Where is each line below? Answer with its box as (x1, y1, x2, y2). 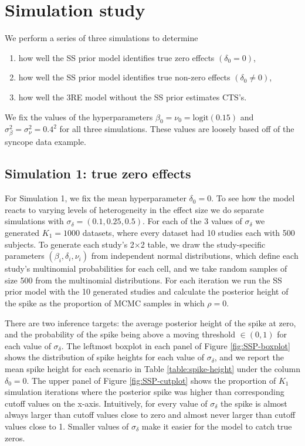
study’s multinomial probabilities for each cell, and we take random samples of (5, 262, 287, 275)
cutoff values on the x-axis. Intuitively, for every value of (5, 397, 208, 409)
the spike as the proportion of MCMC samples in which (5, 297, 205, 309)
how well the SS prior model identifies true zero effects (18, 51, 215, 63)
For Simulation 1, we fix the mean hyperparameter (5, 192, 187, 204)
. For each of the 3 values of (143, 215, 242, 227)
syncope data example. (5, 136, 86, 148)
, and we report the (214, 351, 284, 363)
